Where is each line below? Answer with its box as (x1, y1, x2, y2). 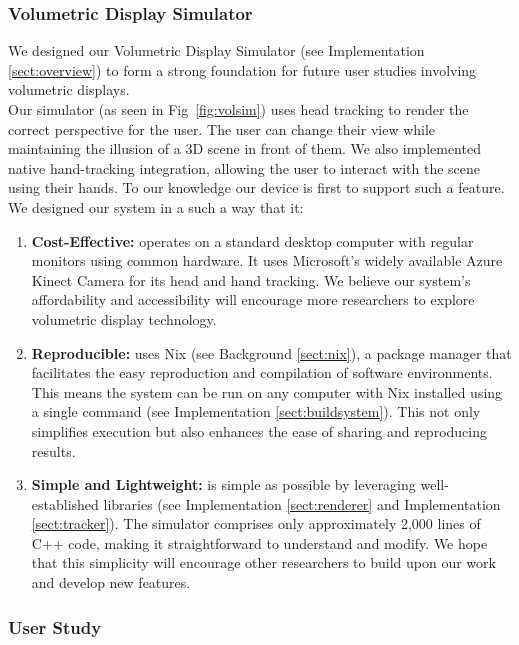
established (31, 493, 99, 514)
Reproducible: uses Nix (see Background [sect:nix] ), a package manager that (31, 342, 512, 363)
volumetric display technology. (31, 308, 217, 329)
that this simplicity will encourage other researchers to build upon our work (31, 552, 496, 573)
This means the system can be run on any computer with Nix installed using (31, 381, 503, 402)
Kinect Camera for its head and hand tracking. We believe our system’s (31, 269, 471, 290)
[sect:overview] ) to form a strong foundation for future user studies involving (8, 59, 477, 80)
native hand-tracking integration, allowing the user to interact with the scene (8, 157, 481, 178)
